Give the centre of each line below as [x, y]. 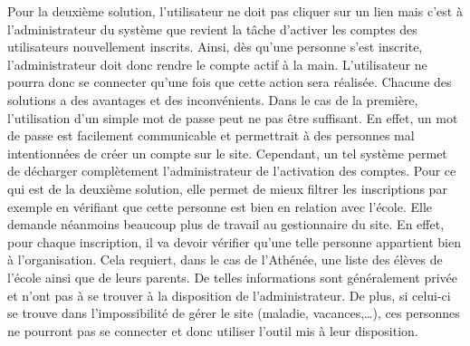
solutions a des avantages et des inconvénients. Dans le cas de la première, [213, 99]
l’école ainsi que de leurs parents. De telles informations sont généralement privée [233, 277]
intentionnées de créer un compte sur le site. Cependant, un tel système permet [227, 153]
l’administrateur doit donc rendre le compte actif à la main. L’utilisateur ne [217, 64]
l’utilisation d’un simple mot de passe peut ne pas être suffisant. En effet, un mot [233, 117]
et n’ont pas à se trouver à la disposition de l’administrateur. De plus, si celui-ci [229, 295]
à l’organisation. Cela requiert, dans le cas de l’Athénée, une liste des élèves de [225, 259]
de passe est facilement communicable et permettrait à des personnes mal [211, 135]
